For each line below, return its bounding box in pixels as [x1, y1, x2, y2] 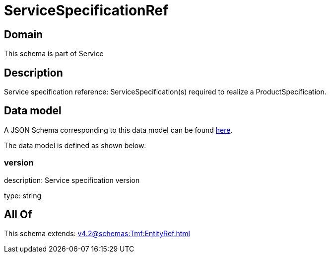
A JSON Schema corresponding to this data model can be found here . [4, 125, 233, 134]
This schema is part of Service [4, 49, 104, 58]
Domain [4, 28, 43, 41]
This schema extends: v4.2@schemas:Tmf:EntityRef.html [4, 229, 191, 238]
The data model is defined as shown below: [4, 141, 146, 150]
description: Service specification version [4, 175, 140, 184]
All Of [4, 208, 32, 221]
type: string [4, 191, 42, 200]
